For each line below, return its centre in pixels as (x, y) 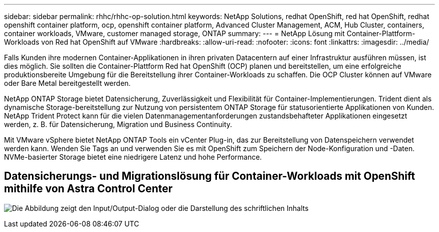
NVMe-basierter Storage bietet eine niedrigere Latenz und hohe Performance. (133, 157)
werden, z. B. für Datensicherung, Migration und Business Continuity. (118, 124)
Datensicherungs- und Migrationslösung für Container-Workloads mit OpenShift (210, 176)
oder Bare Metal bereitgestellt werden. (67, 83)
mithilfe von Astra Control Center (88, 189)
